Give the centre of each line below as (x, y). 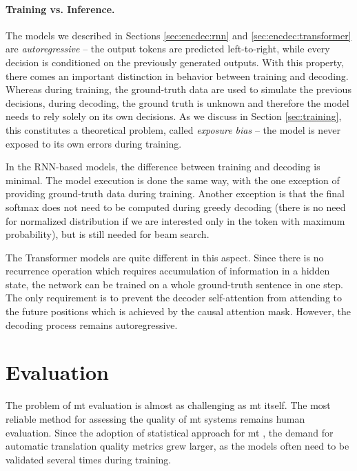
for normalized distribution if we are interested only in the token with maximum (175, 220)
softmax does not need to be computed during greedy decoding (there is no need (176, 207)
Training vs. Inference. (60, 9)
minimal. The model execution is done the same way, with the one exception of (173, 180)
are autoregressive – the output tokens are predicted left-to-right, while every (168, 49)
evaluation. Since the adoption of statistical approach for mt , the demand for (170, 432)
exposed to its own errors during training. (94, 143)
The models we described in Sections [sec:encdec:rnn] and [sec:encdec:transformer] (178, 35)
